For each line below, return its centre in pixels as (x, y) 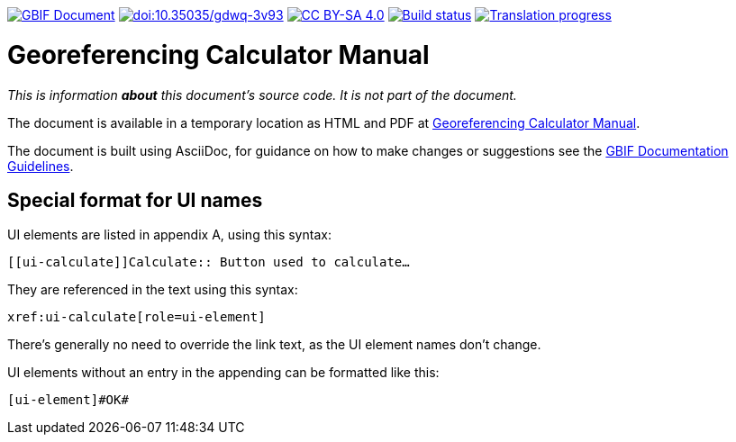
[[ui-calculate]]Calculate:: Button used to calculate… (209, 262)
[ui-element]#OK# (68, 400)
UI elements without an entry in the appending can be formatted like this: (223, 373)
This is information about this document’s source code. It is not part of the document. (262, 95)
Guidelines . (41, 166)
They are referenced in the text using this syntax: (153, 290)
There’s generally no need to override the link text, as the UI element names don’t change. (274, 345)
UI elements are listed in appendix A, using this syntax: (169, 235)
